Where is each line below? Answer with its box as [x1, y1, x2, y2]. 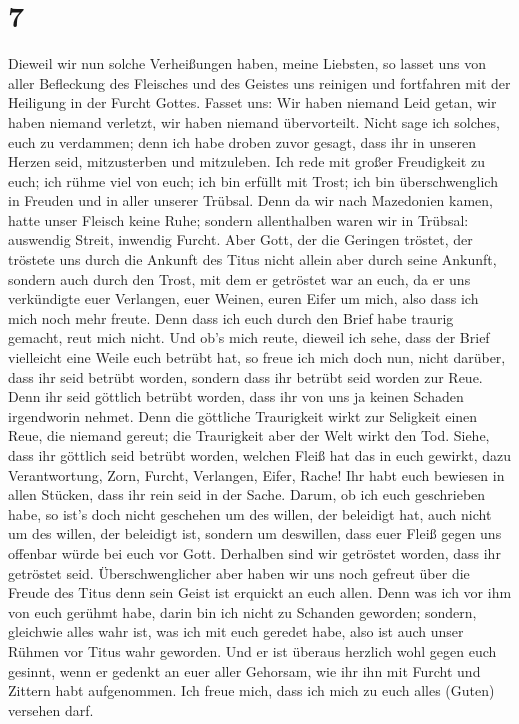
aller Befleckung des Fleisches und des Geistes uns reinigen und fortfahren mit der [8, 72, 511, 93]
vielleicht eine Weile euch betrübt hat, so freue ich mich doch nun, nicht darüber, [8, 347, 506, 368]
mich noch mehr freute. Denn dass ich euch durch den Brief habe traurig [8, 307, 454, 328]
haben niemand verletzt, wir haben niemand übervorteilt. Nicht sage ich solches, [8, 111, 500, 132]
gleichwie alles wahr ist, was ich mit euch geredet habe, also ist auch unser [8, 621, 464, 642]
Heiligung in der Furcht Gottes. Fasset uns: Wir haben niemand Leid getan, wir [8, 92, 497, 113]
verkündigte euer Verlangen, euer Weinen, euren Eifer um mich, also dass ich [8, 288, 479, 309]
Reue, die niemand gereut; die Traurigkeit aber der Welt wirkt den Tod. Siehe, [8, 425, 490, 446]
